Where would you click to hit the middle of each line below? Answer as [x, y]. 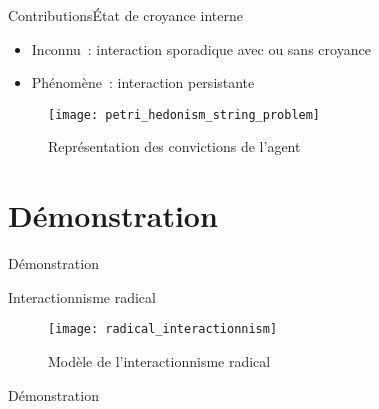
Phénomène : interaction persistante [143, 82]
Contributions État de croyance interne [125, 15]
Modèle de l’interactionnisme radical [159, 361]
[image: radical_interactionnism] [163, 329]
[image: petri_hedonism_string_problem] [184, 114]
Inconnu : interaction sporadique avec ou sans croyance [201, 48]
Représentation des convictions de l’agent [174, 146]
